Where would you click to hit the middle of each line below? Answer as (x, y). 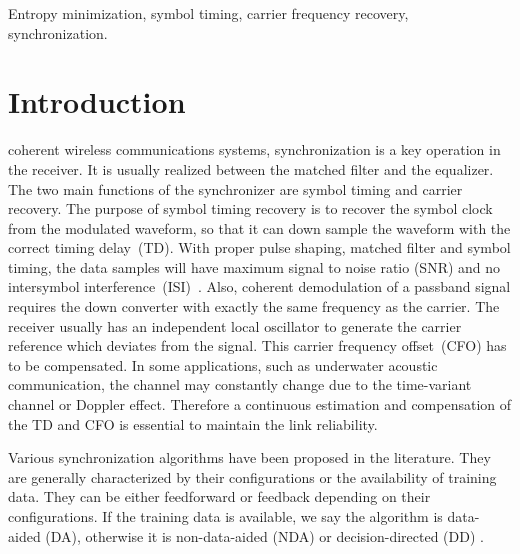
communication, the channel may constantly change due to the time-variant (240, 384)
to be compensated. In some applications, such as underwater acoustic (223, 364)
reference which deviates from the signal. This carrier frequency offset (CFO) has (257, 345)
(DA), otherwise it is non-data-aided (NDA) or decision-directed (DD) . (264, 535)
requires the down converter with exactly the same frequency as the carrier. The (254, 306)
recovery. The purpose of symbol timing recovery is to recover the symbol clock (250, 208)
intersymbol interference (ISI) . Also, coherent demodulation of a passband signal (259, 286)
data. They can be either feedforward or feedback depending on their (219, 496)
